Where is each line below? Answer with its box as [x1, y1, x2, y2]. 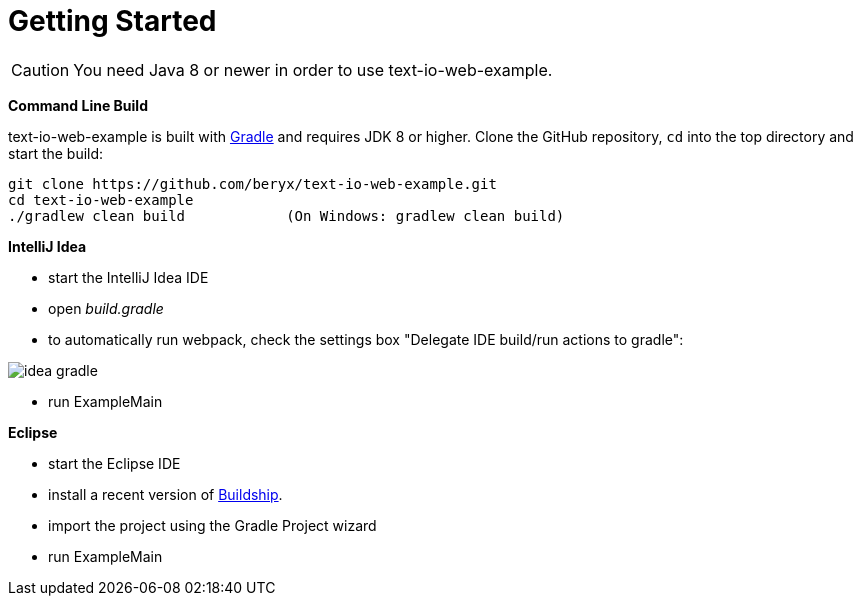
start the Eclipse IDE [48, 454, 181, 472]
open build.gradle [48, 299, 164, 317]
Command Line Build [8, 96, 148, 114]
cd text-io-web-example [8, 191, 194, 208]
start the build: [8, 144, 104, 162]
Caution [11, 59, 70, 80]
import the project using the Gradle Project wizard [48, 516, 377, 534]
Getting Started [8, 4, 217, 38]
